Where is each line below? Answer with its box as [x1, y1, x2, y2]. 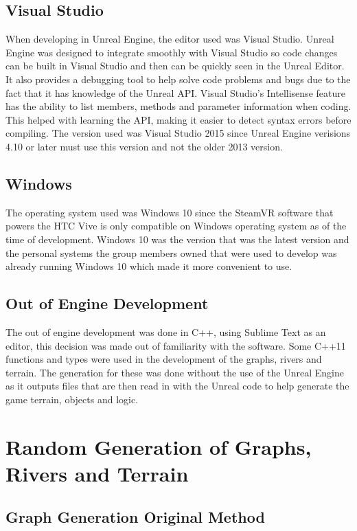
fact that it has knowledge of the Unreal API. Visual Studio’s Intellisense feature [5, 85, 345, 100]
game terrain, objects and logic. [5, 392, 139, 406]
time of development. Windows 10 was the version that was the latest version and [5, 231, 349, 246]
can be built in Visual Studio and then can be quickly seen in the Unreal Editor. [5, 58, 345, 73]
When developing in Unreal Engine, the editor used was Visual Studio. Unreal [5, 32, 334, 46]
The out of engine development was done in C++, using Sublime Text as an [5, 324, 326, 339]
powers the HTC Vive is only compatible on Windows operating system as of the [5, 218, 347, 233]
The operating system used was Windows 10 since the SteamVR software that [5, 205, 334, 219]
